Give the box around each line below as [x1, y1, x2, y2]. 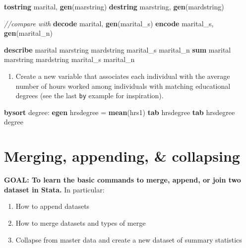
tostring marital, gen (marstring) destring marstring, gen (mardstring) [4, 1, 224, 11]
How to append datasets [15, 201, 90, 211]
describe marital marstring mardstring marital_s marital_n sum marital [4, 44, 231, 55]
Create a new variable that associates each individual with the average [15, 70, 230, 81]
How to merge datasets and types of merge [15, 217, 146, 228]
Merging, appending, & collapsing [4, 146, 240, 166]
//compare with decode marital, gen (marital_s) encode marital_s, [4, 18, 214, 28]
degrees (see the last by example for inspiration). [15, 90, 164, 101]
